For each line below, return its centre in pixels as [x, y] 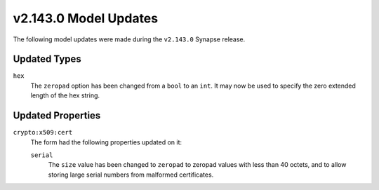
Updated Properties [57, 116]
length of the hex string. [65, 95]
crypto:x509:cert [43, 133]
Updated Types [47, 59]
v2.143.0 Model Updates [85, 18]
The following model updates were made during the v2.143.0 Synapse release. [129, 39]
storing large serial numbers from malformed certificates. [131, 175]
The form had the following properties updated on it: [106, 142]
